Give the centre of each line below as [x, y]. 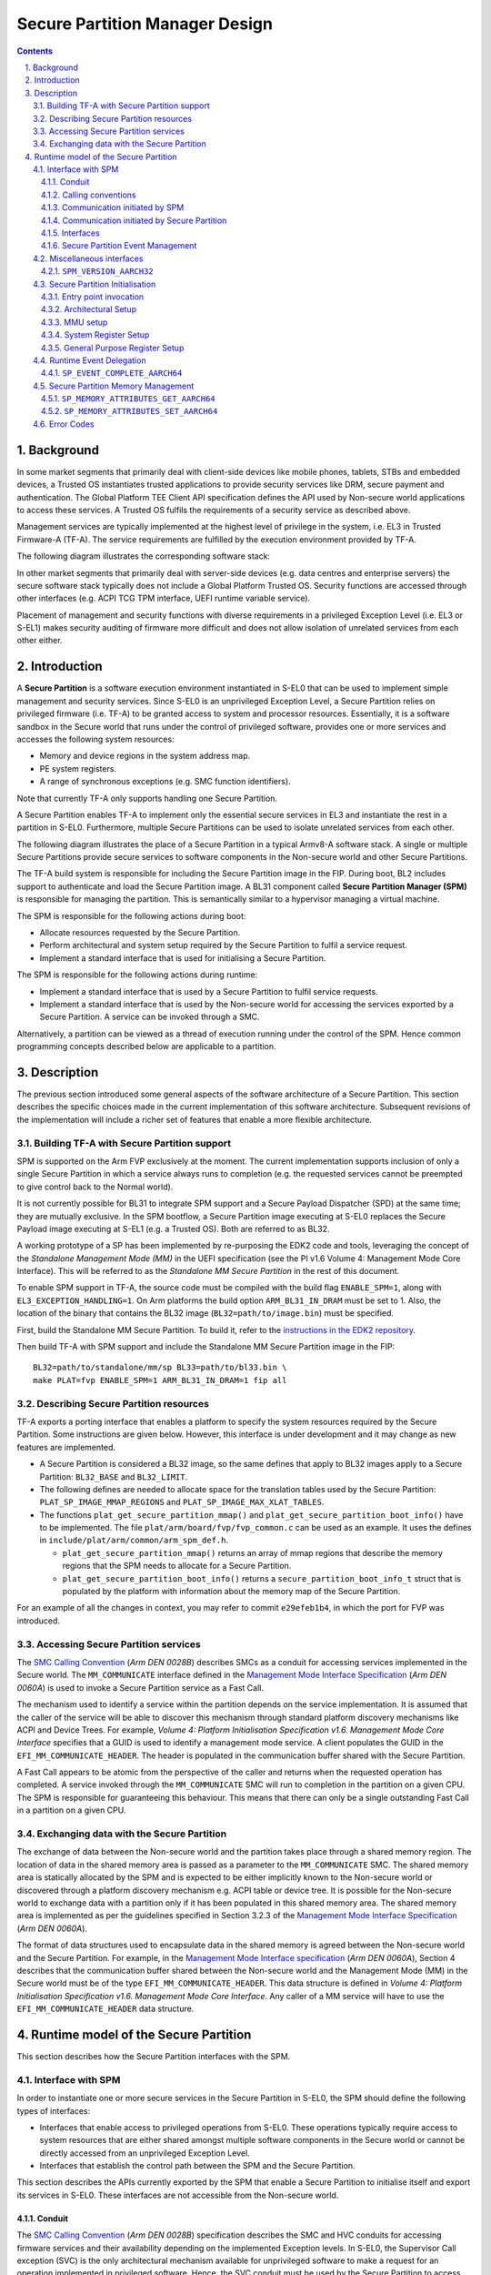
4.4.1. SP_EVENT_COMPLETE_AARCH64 [112, 373]
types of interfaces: [54, 2110]
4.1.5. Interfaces [70, 233]
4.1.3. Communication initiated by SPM [113, 207]
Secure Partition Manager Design [145, 24]
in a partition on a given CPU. [71, 1810]
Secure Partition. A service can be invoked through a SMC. [150, 1017]
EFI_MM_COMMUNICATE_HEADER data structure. [105, 2009]
